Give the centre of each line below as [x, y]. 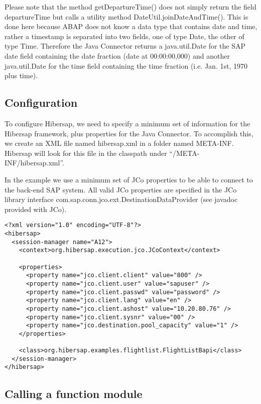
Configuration [41, 103]
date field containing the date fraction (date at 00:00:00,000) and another [117, 55]
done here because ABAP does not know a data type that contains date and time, [131, 26]
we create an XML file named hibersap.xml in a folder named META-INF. [119, 143]
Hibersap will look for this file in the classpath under [86, 153]
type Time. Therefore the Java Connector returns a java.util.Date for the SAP [125, 46]
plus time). [21, 75]
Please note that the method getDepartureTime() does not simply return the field [130, 7]
